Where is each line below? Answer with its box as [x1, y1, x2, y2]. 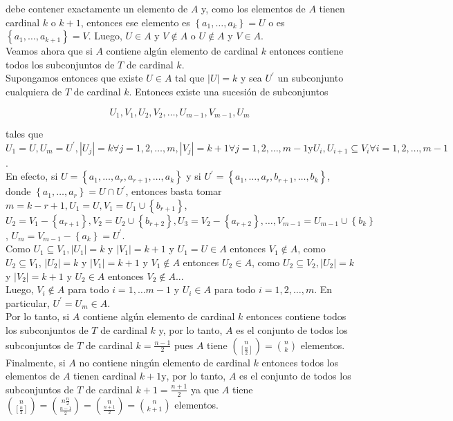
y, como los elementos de [201, 1, 306, 15]
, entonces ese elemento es [80, 15, 190, 29]
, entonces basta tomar [125, 184, 222, 198]
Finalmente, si [6, 355, 66, 369]
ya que [191, 382, 219, 396]
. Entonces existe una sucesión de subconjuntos [129, 84, 329, 98]
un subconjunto [277, 71, 344, 85]
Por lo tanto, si [6, 309, 70, 324]
